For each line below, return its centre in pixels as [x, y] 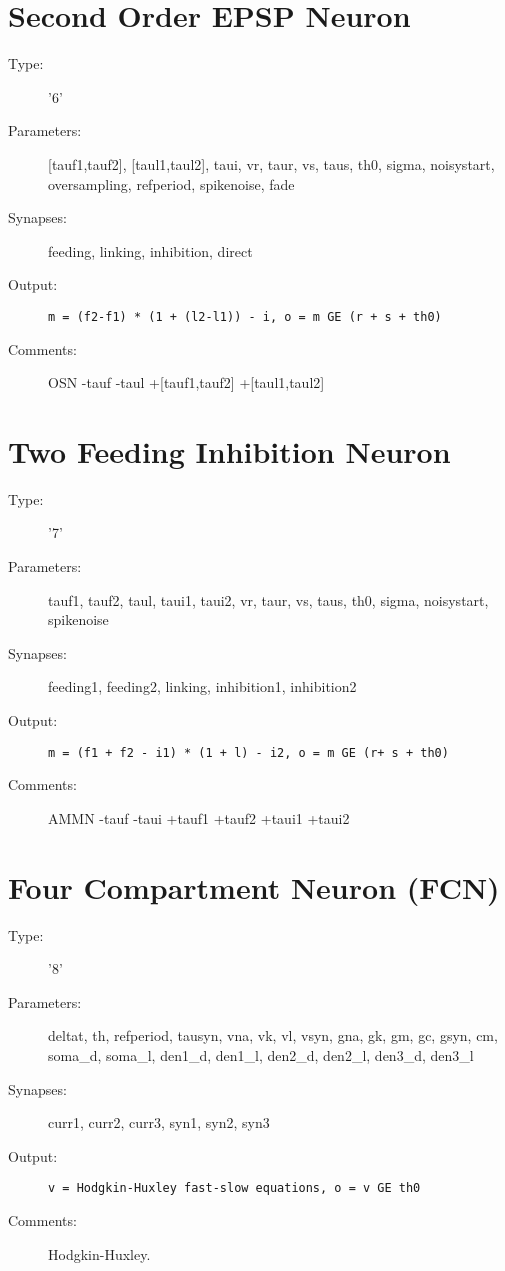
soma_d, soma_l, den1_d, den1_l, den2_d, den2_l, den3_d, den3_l [261, 1054]
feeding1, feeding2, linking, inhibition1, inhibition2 [202, 686]
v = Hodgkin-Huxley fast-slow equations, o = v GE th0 [234, 1188]
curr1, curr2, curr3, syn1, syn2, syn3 [159, 1122]
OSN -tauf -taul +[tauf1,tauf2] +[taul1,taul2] [186, 382]
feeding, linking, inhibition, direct [150, 250]
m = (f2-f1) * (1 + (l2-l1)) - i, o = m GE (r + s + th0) [245, 316]
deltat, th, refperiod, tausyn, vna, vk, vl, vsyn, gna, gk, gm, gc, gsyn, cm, [273, 1035]
